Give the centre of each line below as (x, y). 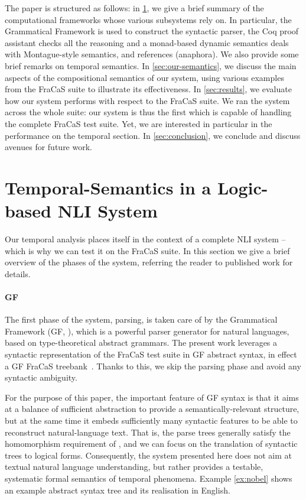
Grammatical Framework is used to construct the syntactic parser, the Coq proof (152, 31)
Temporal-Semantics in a (108, 187)
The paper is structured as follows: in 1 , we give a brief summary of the (134, 8)
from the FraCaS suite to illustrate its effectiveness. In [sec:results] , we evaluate (148, 89)
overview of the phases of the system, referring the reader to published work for (149, 262)
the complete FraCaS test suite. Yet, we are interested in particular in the (139, 123)
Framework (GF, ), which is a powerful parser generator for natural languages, (147, 331)
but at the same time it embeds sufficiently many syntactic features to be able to (151, 420)
